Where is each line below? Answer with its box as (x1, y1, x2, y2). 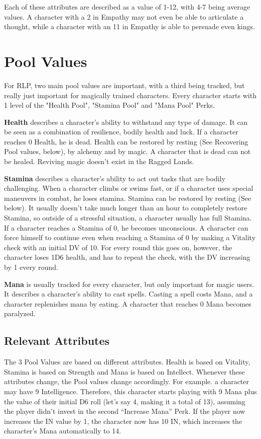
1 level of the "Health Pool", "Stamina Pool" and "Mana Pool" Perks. (4, 100, 215, 110)
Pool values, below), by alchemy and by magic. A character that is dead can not (4, 146, 251, 157)
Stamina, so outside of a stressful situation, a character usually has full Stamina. (4, 212, 252, 223)
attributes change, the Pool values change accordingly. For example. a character (4, 376, 249, 387)
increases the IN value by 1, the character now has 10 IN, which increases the (4, 415, 242, 426)
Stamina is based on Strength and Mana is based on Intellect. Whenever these (4, 366, 245, 377)
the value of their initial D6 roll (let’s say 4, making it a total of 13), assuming (4, 396, 245, 406)
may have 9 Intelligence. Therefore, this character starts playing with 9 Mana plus (4, 386, 257, 396)
